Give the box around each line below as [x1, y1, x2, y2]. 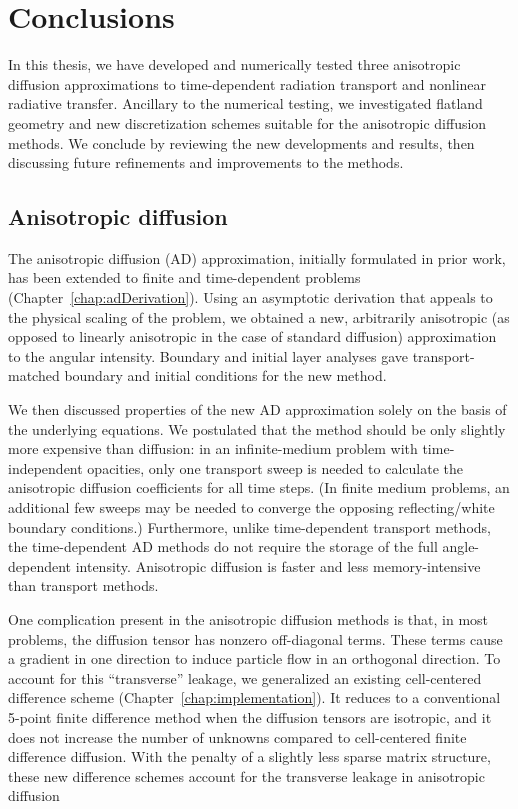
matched [8, 365, 60, 386]
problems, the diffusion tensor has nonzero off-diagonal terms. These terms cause [8, 628, 503, 649]
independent [8, 457, 83, 478]
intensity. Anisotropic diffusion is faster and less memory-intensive [75, 555, 481, 576]
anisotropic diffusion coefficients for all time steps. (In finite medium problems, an [8, 477, 510, 498]
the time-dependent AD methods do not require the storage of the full [8, 536, 438, 557]
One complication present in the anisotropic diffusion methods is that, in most [8, 608, 489, 629]
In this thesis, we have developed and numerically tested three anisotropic [8, 54, 461, 75]
